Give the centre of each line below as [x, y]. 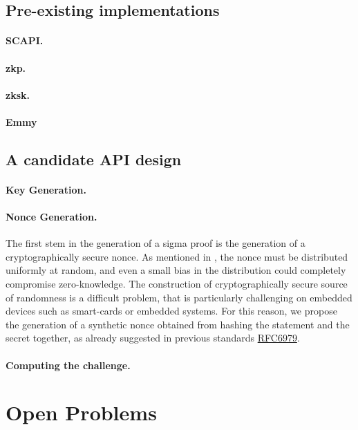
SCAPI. [25, 40]
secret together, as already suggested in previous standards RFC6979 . [153, 338]
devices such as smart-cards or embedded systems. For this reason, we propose [171, 311]
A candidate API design [94, 159]
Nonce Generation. [51, 217]
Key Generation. [46, 189]
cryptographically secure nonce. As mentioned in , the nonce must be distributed [177, 256]
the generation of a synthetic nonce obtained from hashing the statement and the [178, 324]
